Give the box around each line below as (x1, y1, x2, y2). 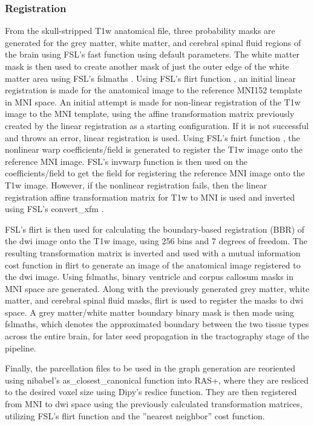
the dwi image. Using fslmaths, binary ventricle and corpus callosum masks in (5, 270, 294, 283)
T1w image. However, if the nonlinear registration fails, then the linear (5, 178, 267, 191)
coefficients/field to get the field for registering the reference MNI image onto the (5, 167, 305, 179)
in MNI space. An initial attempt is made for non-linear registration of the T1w (5, 95, 301, 108)
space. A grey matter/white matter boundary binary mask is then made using (5, 305, 295, 318)
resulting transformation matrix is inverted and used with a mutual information (5, 246, 301, 259)
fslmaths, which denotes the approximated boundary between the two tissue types (5, 318, 309, 330)
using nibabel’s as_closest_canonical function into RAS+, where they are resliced (5, 373, 309, 386)
